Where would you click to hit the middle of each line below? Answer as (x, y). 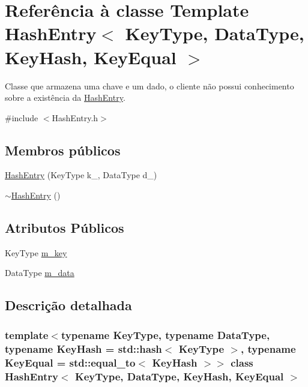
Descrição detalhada (68, 305)
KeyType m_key (36, 252)
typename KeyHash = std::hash (83, 348)
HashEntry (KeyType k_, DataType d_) (81, 175)
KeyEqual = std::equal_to (70, 362)
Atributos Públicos (65, 228)
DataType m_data (40, 273)
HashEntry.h (75, 117)
